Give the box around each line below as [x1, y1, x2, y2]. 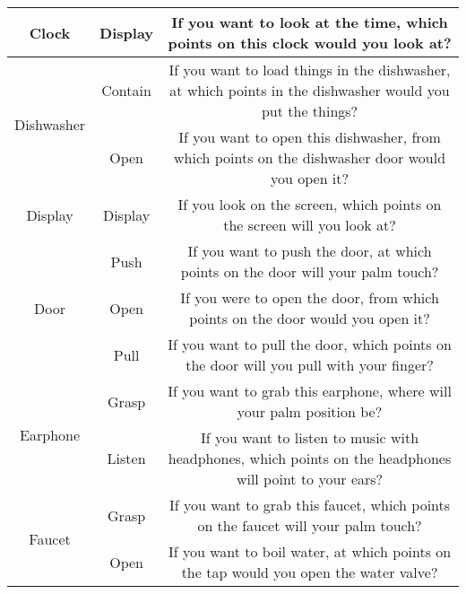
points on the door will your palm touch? [180, 261, 439, 282]
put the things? [261, 100, 358, 121]
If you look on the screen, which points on [177, 194, 442, 214]
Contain [101, 80, 151, 100]
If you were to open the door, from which [180, 287, 439, 308]
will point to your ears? [236, 468, 384, 489]
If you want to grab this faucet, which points [168, 494, 451, 515]
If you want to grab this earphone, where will [168, 380, 452, 401]
